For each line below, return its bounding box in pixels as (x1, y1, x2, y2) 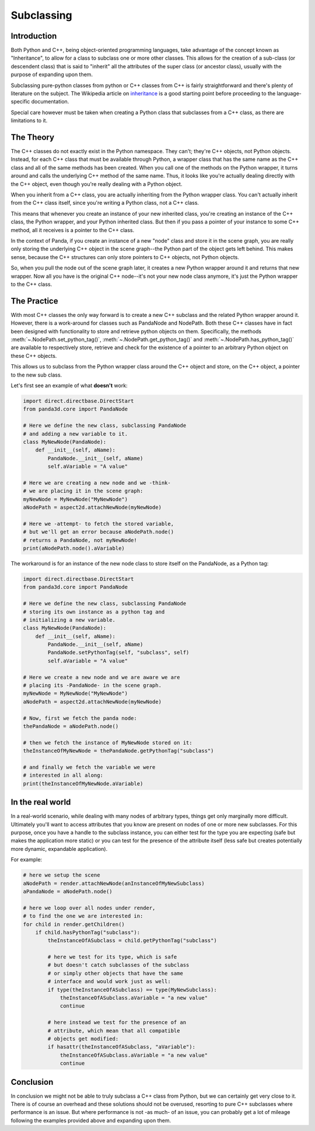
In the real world (10, 797, 71, 807)
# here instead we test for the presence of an (47, 1019, 187, 1026)
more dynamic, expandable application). (10, 845, 108, 852)
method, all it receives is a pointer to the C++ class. (10, 226, 134, 233)
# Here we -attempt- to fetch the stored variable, (23, 520, 174, 527)
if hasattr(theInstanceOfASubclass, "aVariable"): (47, 1044, 195, 1050)
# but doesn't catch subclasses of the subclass (47, 962, 190, 968)
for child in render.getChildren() (23, 921, 125, 927)
